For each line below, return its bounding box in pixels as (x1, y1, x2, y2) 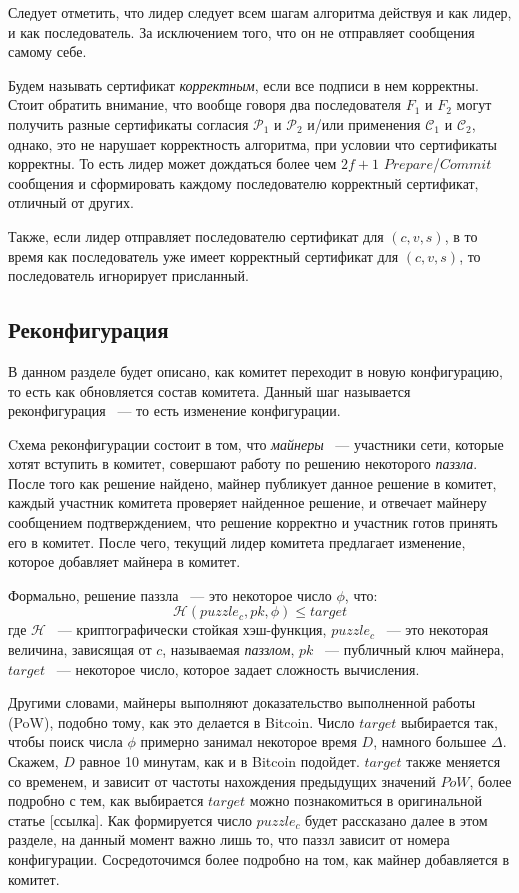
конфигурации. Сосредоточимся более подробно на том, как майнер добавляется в (8, 848, 510, 869)
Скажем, (8, 751, 59, 772)
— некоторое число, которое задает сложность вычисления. (56, 658, 420, 679)
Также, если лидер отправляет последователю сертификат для (8, 225, 384, 246)
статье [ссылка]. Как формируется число (8, 809, 252, 830)
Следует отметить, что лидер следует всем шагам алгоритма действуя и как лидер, (8, 2, 512, 22)
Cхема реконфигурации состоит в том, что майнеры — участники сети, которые (8, 433, 504, 454)
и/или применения (307, 113, 421, 134)
